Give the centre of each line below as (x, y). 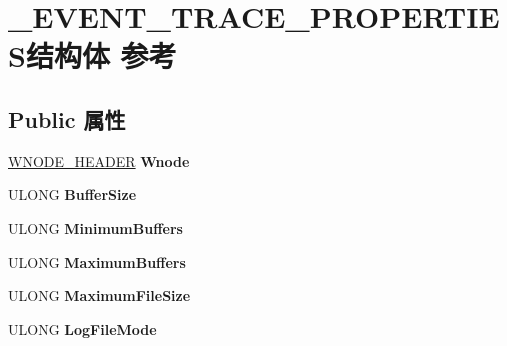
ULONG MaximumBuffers (97, 261)
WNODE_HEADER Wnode (99, 160)
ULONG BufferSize (72, 194)
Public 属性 (67, 118)
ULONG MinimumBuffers (95, 227)
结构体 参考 (101, 55)
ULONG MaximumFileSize (99, 295)
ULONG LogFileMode (82, 328)
